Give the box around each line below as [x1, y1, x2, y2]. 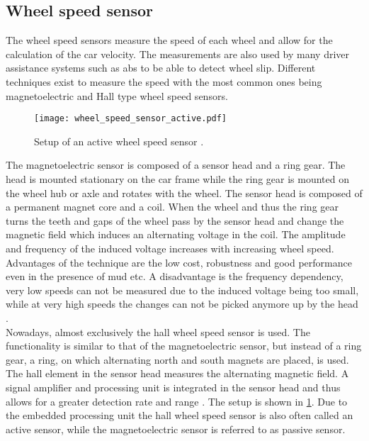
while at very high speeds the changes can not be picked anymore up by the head [6, 296, 358, 311]
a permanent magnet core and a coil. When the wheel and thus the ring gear [6, 199, 339, 214]
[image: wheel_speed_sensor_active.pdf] [34, 113, 227, 124]
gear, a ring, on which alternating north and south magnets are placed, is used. [6, 352, 349, 367]
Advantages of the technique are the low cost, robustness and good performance [6, 255, 352, 269]
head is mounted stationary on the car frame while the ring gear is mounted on [6, 172, 349, 186]
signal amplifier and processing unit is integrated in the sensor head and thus [6, 379, 341, 394]
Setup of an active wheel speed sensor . [34, 133, 204, 148]
